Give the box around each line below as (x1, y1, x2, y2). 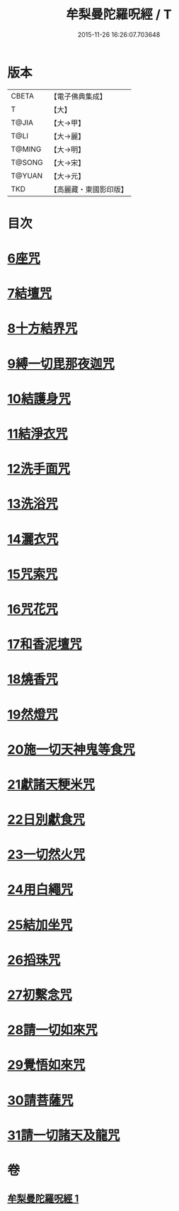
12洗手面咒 (7, 461, 71, 477)
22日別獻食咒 (7, 812, 86, 828)
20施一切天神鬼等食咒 (7, 741, 136, 757)
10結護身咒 (7, 390, 71, 407)
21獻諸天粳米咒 (7, 777, 96, 792)
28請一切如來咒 (7, 1022, 98, 1038)
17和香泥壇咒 (7, 636, 83, 653)
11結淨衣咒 (7, 426, 69, 441)
